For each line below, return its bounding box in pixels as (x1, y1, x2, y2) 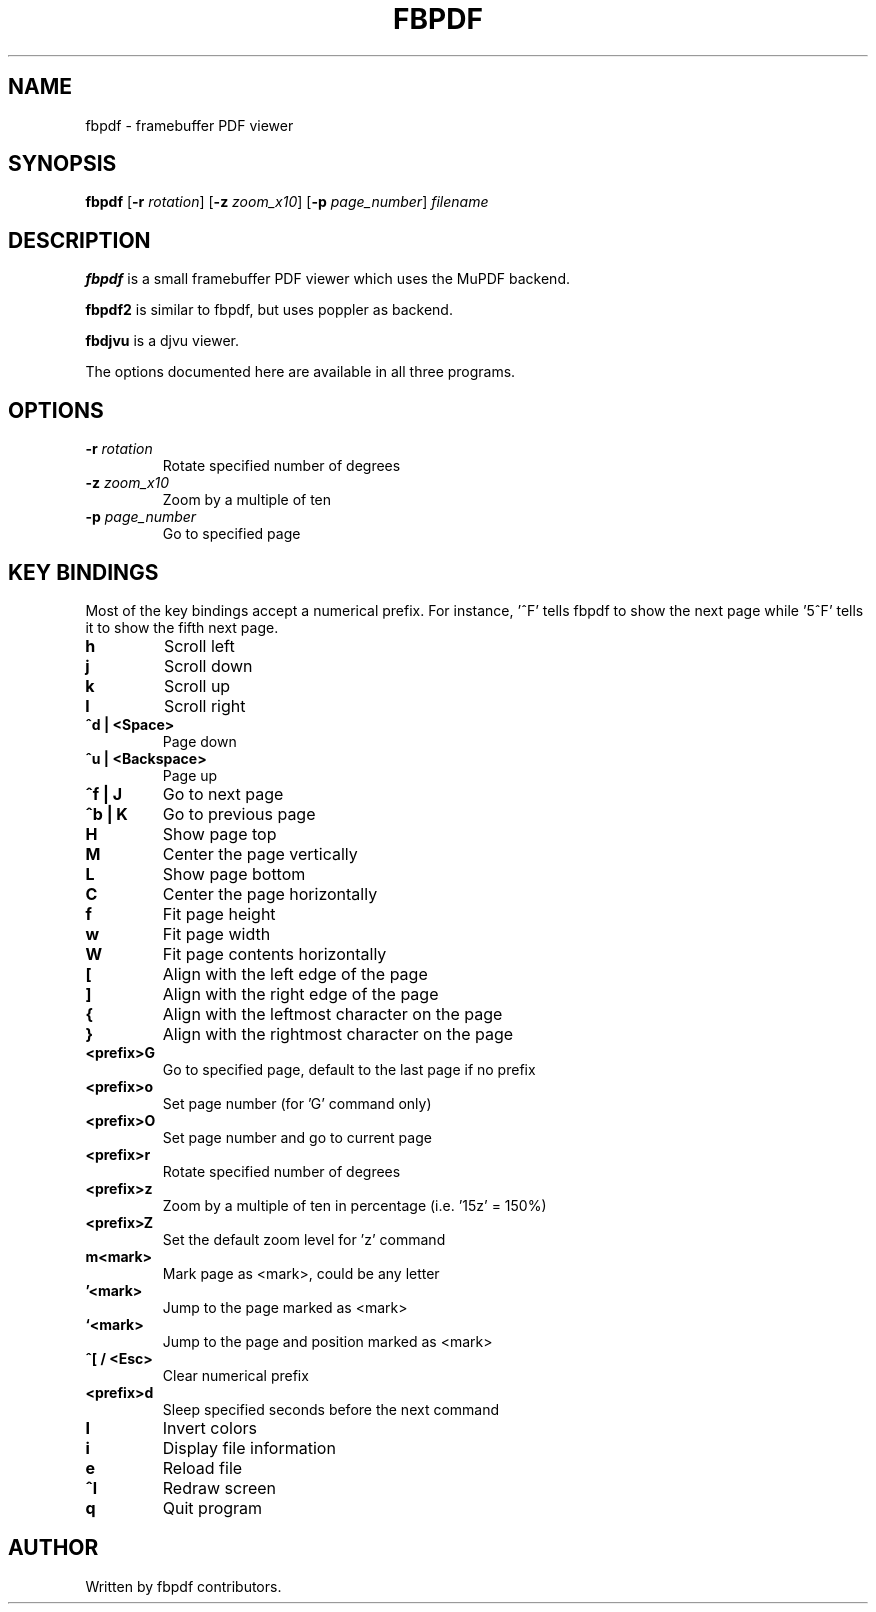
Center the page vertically (162, 843, 358, 864)
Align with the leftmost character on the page (162, 1003, 503, 1024)
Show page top (162, 823, 277, 844)
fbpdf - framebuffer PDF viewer (85, 116, 294, 134)
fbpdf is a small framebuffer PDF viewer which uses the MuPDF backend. (85, 270, 570, 288)
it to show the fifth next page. (85, 618, 279, 636)
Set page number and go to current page (162, 1128, 432, 1146)
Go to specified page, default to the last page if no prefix (162, 1060, 536, 1078)
